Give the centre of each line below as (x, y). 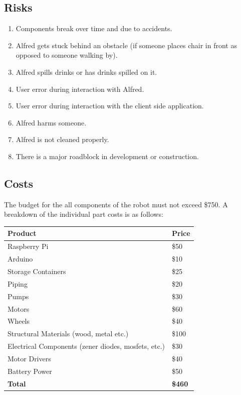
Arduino (20, 259)
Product (22, 233)
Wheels (19, 321)
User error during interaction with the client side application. (110, 106)
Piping (18, 283)
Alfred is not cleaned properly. (62, 139)
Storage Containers (37, 271)
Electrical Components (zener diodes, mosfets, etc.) (86, 346)
